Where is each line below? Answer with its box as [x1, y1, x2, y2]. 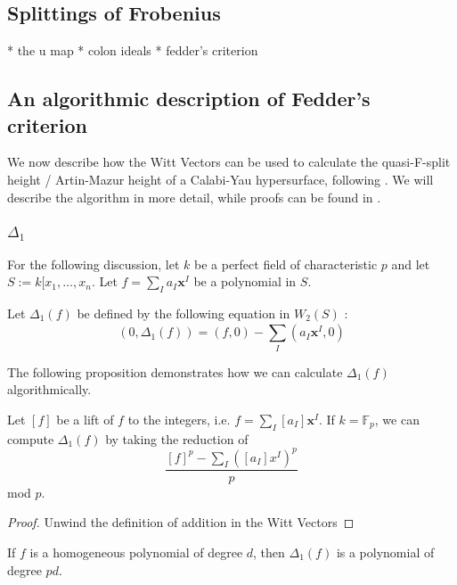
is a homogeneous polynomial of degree [29, 542, 243, 561]
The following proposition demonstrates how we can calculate [7, 362, 343, 381]
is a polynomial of [336, 542, 435, 561]
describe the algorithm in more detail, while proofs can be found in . [7, 187, 381, 206]
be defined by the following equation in [77, 303, 290, 322]
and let [391, 254, 430, 273]
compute [7, 429, 54, 448]
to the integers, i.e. [127, 409, 231, 428]
